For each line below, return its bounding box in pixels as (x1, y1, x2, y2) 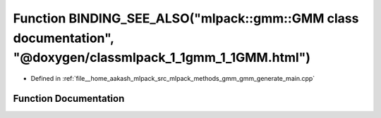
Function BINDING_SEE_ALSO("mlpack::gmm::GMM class (13, 11, 359, 26)
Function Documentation (13, 92, 125, 105)
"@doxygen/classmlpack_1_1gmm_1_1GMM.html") (13, 50, 310, 66)
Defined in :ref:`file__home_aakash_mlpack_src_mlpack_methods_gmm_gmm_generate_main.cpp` (30, 74, 315, 83)
